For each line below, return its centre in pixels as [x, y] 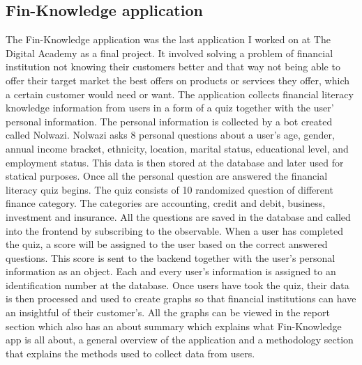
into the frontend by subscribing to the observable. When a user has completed [174, 230]
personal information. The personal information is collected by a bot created [169, 121]
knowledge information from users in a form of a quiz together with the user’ [170, 108]
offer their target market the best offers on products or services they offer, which [178, 80]
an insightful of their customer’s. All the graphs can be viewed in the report [168, 312]
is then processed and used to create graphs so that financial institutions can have [181, 298]
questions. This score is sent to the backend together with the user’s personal [171, 257]
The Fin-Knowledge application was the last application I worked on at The [168, 39]
